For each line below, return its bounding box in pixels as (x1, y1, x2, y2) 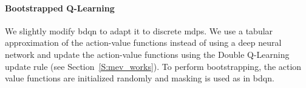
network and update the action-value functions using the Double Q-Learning (5, 48, 290, 60)
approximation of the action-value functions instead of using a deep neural (5, 36, 282, 49)
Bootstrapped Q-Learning (5, 1, 115, 14)
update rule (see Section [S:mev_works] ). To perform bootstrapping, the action (5, 60, 302, 72)
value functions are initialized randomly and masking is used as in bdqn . (5, 72, 274, 84)
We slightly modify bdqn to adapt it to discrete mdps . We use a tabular (5, 24, 273, 37)
